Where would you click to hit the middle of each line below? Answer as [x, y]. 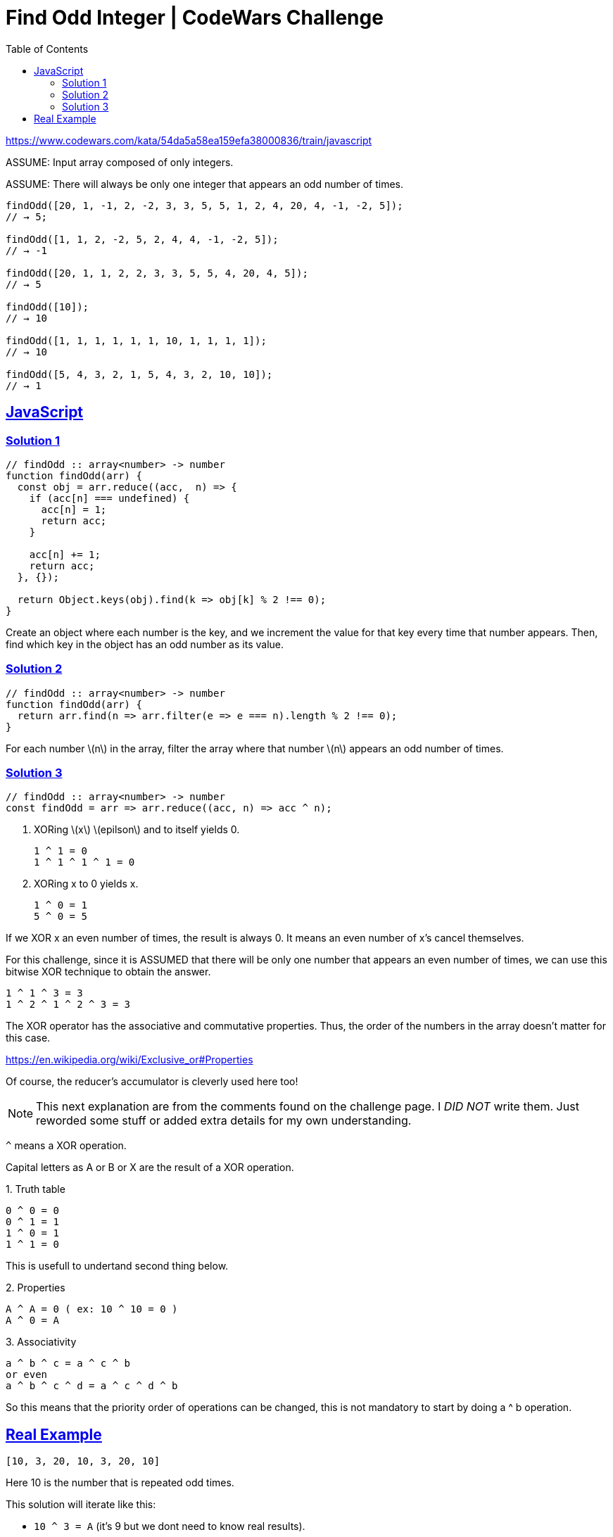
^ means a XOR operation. [66, 1146]
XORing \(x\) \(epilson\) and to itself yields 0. [137, 830]
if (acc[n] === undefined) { [109, 498]
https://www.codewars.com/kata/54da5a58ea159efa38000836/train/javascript [189, 140]
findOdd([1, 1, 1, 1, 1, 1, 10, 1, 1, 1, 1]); [136, 340]
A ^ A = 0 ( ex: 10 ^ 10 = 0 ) [92, 1309]
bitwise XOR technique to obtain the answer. [108, 972]
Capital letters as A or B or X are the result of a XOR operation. [150, 1168]
